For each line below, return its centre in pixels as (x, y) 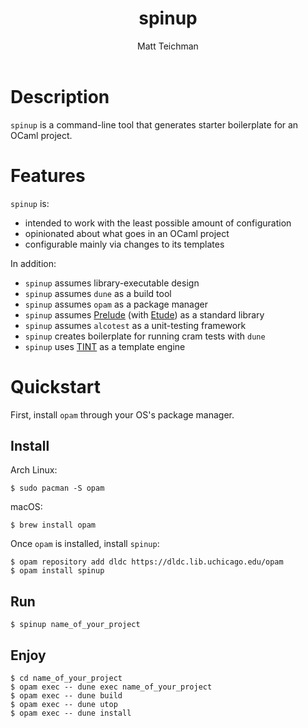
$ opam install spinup (57, 571)
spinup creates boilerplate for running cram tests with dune (145, 336)
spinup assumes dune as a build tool (98, 293)
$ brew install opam (53, 525)
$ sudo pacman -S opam (57, 488)
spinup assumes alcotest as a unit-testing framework (135, 325)
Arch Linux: (34, 470)
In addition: (33, 263)
